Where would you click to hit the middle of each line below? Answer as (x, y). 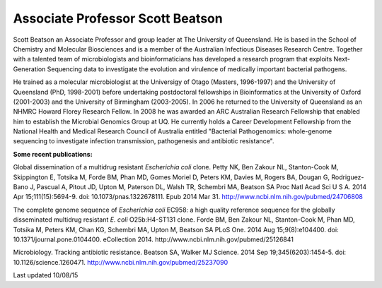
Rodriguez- (348, 177)
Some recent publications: (53, 154)
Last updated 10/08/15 (46, 275)
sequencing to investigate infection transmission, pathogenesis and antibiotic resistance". (144, 141)
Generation (29, 69)
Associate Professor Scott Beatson (118, 18)
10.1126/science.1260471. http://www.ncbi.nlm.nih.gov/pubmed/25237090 (121, 262)
